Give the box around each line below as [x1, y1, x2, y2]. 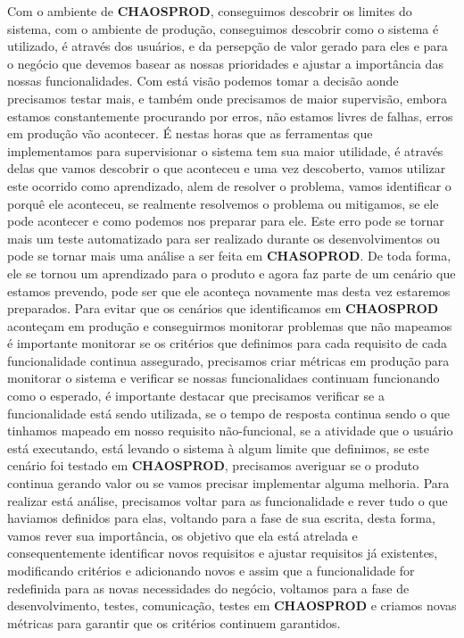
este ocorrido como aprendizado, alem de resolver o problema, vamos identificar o [7, 176, 452, 195]
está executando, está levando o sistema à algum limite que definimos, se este [7, 438, 429, 457]
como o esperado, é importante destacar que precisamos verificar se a [7, 386, 385, 405]
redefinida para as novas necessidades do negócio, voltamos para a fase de [7, 578, 410, 597]
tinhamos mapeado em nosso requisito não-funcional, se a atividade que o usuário [7, 421, 453, 440]
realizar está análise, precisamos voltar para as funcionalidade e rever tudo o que [7, 491, 448, 510]
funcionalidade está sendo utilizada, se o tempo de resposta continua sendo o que [7, 403, 450, 422]
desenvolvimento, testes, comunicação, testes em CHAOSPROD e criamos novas [7, 596, 457, 615]
